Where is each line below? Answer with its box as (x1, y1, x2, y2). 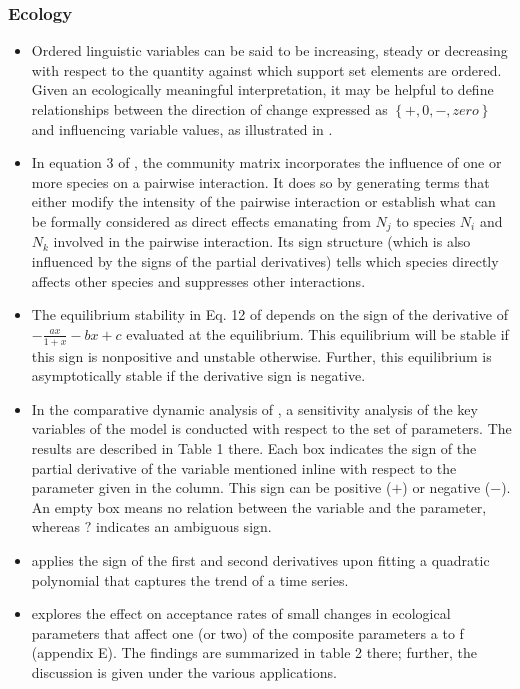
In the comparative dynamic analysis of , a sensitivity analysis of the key (31, 398, 478, 419)
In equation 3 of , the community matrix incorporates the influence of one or (31, 152, 502, 173)
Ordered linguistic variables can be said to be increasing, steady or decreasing (31, 40, 508, 61)
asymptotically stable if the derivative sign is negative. (31, 365, 366, 386)
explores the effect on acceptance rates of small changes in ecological (31, 603, 451, 624)
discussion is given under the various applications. (31, 661, 337, 682)
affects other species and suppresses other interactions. (31, 270, 366, 291)
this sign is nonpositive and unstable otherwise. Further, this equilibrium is (31, 345, 492, 366)
